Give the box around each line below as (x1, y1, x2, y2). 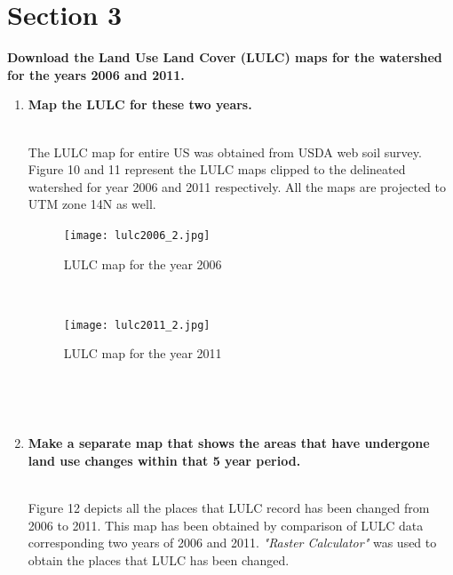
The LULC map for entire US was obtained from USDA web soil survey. (28, 142, 422, 161)
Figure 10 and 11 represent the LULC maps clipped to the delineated (28, 160, 406, 179)
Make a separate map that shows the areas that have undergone (28, 434, 430, 452)
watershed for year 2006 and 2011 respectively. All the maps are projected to (28, 177, 447, 196)
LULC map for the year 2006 (63, 254, 222, 273)
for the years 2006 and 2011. (7, 65, 185, 84)
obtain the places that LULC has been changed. (28, 550, 290, 569)
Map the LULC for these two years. (28, 95, 252, 114)
